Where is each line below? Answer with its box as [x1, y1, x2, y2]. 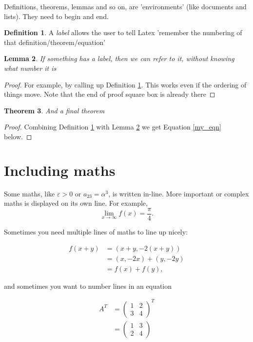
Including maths [4, 160, 116, 180]
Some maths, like [4, 188, 55, 198]
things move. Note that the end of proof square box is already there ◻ [4, 89, 215, 99]
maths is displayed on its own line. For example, [4, 198, 148, 208]
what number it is [4, 63, 57, 73]
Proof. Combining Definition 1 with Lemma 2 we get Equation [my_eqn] [4, 122, 221, 132]
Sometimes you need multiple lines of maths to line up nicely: [4, 226, 188, 236]
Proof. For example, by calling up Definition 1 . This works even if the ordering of [4, 79, 247, 89]
